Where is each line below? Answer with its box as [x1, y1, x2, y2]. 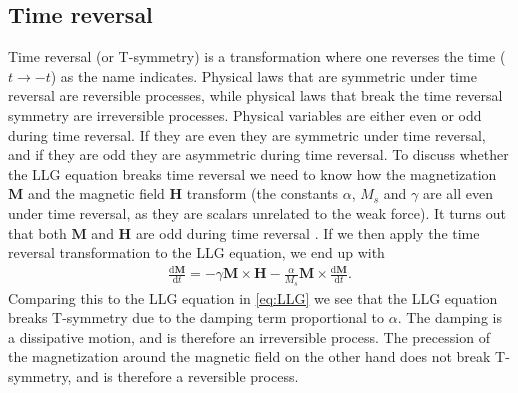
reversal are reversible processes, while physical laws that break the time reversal [8, 85, 503, 106]
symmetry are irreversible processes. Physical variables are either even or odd [8, 104, 482, 125]
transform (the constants [186, 183, 338, 204]
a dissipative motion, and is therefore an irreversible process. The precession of [8, 326, 490, 347]
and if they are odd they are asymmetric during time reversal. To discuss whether [8, 144, 509, 165]
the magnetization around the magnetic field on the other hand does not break [8, 346, 491, 367]
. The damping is [397, 307, 502, 328]
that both [8, 222, 67, 243]
